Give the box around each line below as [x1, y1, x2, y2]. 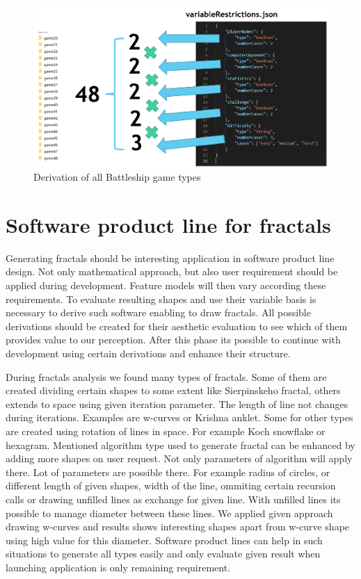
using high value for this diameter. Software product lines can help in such [6, 532, 323, 547]
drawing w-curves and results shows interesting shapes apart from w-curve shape [6, 519, 350, 534]
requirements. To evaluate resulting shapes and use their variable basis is [6, 291, 316, 306]
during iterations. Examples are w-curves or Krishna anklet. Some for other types [6, 410, 353, 425]
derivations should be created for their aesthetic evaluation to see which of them [6, 318, 348, 333]
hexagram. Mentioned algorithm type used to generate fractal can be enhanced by [6, 437, 355, 452]
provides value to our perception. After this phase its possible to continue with [6, 332, 341, 347]
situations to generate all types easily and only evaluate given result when [6, 546, 321, 561]
